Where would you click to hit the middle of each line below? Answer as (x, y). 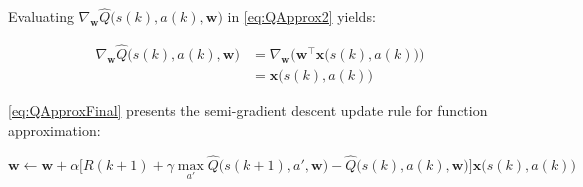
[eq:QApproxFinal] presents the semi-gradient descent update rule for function (248, 110)
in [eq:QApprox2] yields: (301, 16)
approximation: (54, 129)
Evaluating (41, 16)
